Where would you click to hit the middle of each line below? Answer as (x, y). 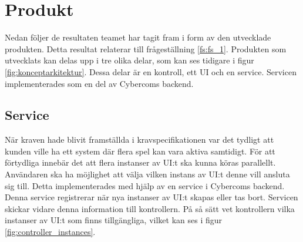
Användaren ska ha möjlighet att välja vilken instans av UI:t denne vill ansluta (147, 174)
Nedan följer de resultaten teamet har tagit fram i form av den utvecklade (138, 37)
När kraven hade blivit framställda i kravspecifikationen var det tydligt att (139, 140)
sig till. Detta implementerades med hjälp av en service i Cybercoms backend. (145, 185)
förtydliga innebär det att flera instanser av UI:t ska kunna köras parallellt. (140, 162)
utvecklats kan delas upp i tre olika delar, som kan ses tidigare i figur (129, 60)
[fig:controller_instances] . (50, 232)
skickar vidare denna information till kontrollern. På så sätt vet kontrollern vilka (150, 208)
